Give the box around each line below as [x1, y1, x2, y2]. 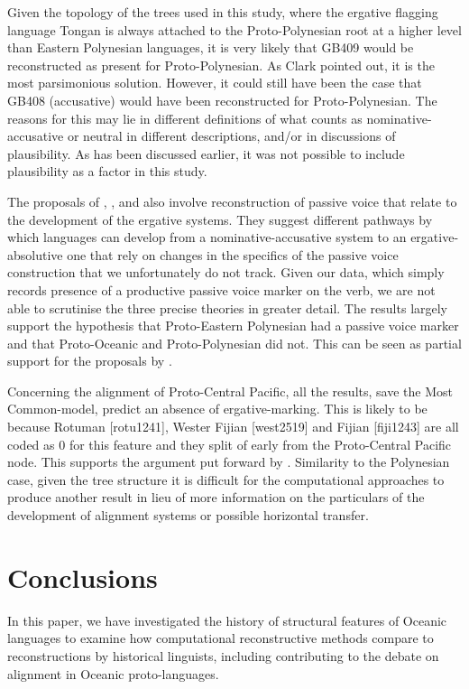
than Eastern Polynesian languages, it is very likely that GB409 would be [7, 38, 414, 57]
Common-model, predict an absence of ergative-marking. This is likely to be [7, 399, 428, 418]
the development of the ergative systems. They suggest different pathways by [7, 209, 433, 228]
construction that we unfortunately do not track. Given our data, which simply [7, 263, 445, 282]
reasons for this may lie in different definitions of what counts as [7, 108, 363, 127]
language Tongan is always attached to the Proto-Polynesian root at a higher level [7, 20, 462, 39]
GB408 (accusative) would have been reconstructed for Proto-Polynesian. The [7, 90, 437, 109]
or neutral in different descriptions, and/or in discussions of [67, 126, 396, 145]
